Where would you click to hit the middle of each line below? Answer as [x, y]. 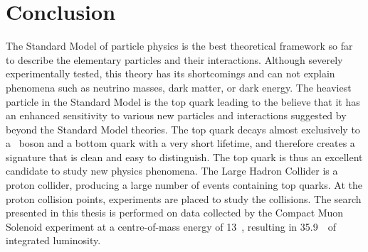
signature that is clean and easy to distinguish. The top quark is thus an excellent [184, 157]
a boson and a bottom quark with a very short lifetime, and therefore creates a [180, 143]
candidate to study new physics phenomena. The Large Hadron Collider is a [172, 171]
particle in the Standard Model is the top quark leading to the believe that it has [183, 101]
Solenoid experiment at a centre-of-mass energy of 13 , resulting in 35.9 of [171, 226]
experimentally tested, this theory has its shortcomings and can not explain [170, 73]
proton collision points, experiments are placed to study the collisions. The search [184, 198]
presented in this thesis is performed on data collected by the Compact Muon [175, 213]
